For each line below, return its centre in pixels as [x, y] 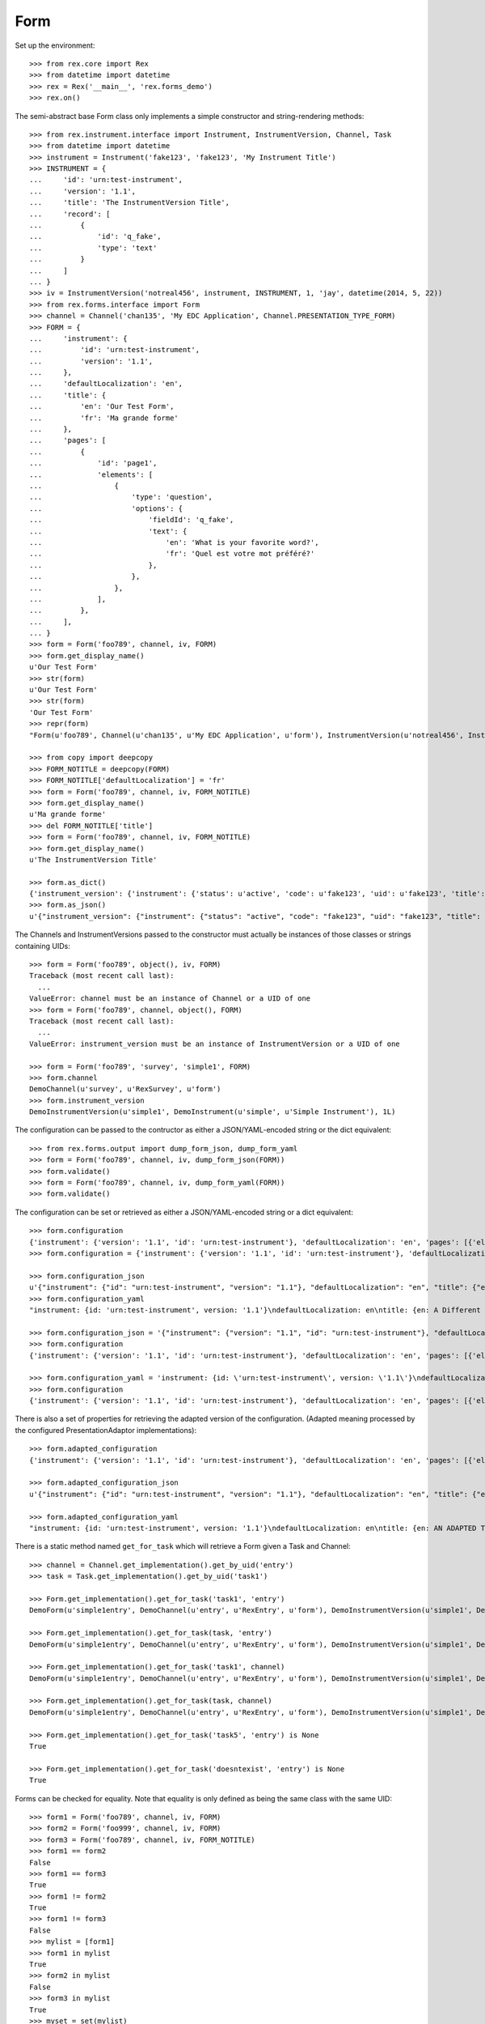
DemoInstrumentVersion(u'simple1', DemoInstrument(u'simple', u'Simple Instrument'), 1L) [213, 1112]
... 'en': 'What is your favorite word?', [174, 542]
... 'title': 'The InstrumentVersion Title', [130, 203]
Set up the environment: [55, 45]
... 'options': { [106, 508]
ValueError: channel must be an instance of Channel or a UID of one [170, 999]
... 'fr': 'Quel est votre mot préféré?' [172, 554]
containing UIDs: [42, 946]
